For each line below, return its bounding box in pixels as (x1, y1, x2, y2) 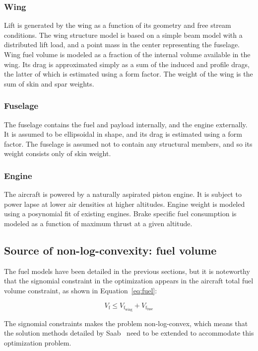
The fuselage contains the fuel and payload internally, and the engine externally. (4, 119, 248, 129)
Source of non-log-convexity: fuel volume (4, 242, 217, 258)
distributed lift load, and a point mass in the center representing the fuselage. (4, 39, 240, 50)
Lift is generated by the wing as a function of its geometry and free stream (4, 20, 231, 30)
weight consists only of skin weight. (4, 148, 111, 159)
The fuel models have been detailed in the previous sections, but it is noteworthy (4, 265, 250, 276)
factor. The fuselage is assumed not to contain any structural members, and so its (4, 138, 253, 149)
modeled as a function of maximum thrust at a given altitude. (4, 218, 193, 228)
